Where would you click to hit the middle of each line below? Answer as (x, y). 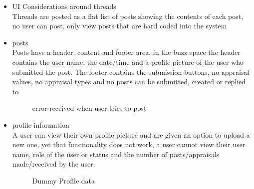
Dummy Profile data (64, 180)
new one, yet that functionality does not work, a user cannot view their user (129, 144)
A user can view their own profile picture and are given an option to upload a (131, 134)
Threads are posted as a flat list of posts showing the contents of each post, (128, 16)
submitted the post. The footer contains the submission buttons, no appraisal (131, 72)
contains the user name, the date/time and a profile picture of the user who (128, 62)
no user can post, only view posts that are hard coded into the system (120, 26)
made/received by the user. (54, 164)
